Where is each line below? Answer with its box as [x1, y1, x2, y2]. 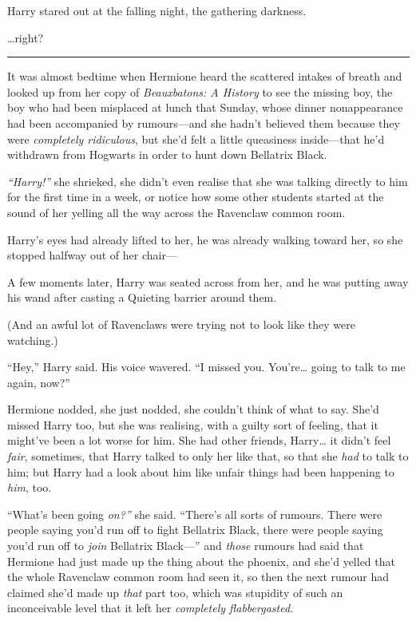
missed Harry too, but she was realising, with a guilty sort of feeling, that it [7, 416, 378, 433]
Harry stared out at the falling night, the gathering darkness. [7, 2, 307, 18]
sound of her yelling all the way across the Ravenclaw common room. [7, 204, 346, 220]
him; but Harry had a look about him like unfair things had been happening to [7, 463, 394, 480]
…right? [7, 29, 44, 45]
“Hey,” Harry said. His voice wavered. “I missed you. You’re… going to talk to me [7, 358, 406, 375]
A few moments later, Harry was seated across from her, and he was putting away [7, 273, 409, 290]
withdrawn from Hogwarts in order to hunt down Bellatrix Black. [7, 146, 327, 163]
